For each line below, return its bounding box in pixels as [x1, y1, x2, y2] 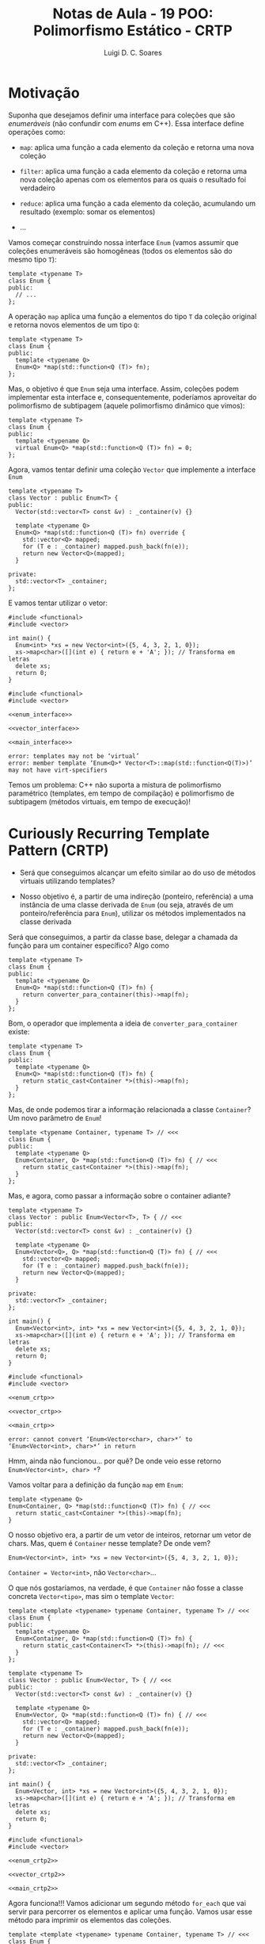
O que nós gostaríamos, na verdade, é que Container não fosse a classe [8, 1583, 244, 1593]
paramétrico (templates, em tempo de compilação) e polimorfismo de [8, 788, 235, 798]
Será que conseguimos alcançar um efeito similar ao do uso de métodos [19, 868, 256, 877]
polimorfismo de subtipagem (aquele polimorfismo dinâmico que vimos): [8, 401, 245, 410]
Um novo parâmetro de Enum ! [8, 1113, 102, 1122]
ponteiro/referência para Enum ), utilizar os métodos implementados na [19, 908, 247, 918]
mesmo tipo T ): [8, 255, 57, 264]
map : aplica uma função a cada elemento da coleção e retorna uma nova [19, 142, 255, 151]
